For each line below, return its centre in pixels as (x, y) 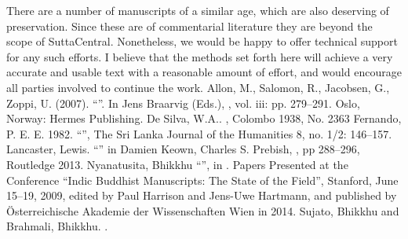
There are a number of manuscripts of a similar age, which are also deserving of (198, 10)
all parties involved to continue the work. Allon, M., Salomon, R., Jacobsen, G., (198, 87)
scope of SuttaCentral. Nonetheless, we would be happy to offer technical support (202, 41)
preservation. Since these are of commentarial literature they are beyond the (189, 26)
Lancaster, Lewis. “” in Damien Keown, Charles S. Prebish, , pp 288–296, (183, 149)
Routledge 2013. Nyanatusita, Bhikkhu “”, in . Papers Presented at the (177, 164)
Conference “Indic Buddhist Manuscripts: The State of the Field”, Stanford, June (202, 180)
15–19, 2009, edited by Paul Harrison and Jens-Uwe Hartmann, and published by (202, 195)
